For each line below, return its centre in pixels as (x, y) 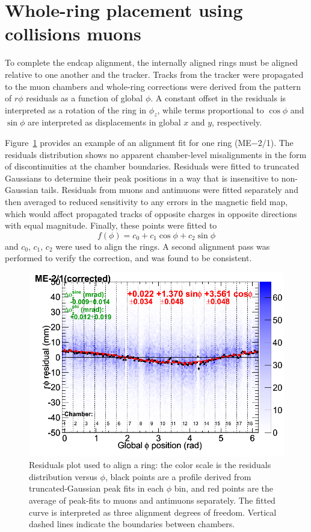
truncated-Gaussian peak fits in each (96, 488)
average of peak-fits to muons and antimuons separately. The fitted (152, 500)
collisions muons (73, 33)
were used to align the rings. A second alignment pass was (163, 246)
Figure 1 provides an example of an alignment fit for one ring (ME (128, 143)
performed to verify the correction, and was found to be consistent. (128, 258)
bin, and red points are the (223, 488)
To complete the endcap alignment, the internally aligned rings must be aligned (152, 62)
